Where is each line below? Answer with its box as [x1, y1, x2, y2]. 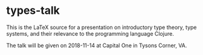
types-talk [6, 4, 60, 18]
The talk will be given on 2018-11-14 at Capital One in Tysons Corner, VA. [6, 42, 187, 49]
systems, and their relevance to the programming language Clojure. [6, 30, 174, 37]
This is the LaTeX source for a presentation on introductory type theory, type [6, 24, 198, 31]
